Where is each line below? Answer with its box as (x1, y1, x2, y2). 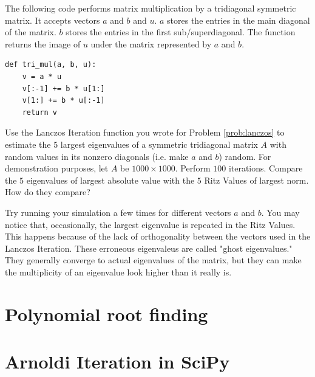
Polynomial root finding (5, 301, 208, 326)
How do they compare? (5, 185, 90, 198)
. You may (261, 206, 300, 218)
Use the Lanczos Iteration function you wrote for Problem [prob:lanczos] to (5, 126, 285, 139)
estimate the (5, 137, 51, 150)
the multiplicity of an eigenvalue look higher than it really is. (5, 265, 232, 278)
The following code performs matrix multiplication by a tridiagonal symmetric (5, 2, 296, 14)
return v (22, 108, 57, 117)
